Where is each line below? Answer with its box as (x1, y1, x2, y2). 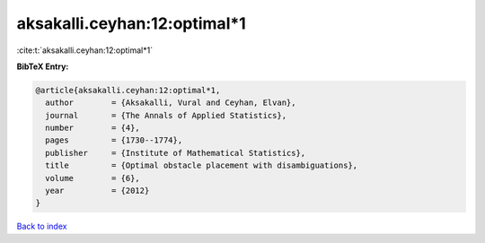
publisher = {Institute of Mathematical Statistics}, (45, 148, 306, 158)
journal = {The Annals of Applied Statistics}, (45, 110, 287, 120)
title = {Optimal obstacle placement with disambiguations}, (45, 161, 358, 170)
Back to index (16, 221, 67, 232)
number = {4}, (45, 123, 141, 134)
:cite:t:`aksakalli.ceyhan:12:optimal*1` (16, 45, 153, 56)
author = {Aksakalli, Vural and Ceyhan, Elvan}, (45, 98, 296, 108)
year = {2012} (45, 186, 150, 196)
